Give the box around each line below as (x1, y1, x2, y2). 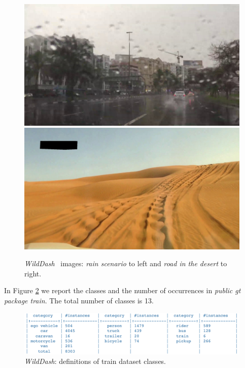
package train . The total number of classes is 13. (4, 295, 154, 305)
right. (24, 268, 42, 278)
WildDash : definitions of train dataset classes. (24, 356, 166, 366)
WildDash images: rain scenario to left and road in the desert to (24, 258, 227, 269)
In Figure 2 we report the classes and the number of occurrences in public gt (4, 285, 241, 296)
